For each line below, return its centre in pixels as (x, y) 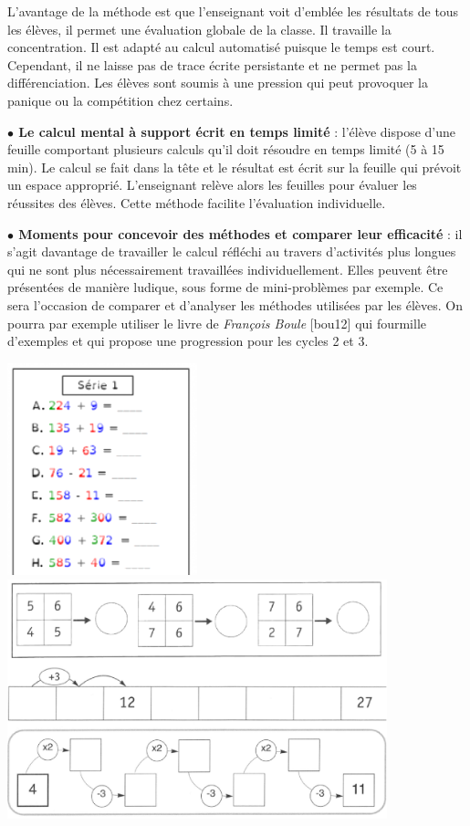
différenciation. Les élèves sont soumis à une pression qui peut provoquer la (218, 83)
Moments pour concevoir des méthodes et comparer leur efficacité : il (240, 233)
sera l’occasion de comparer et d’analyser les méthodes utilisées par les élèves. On (235, 304)
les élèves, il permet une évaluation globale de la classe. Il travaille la (199, 29)
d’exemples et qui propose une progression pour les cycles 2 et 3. (188, 341)
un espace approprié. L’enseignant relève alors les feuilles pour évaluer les (212, 185)
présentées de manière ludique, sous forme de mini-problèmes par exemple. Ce (225, 287)
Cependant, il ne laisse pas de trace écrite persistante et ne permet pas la (212, 64)
